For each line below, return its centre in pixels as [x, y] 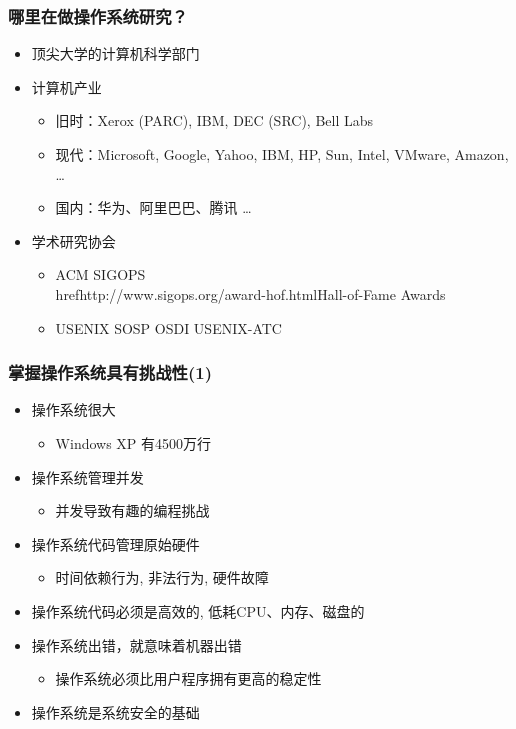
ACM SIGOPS [100, 274]
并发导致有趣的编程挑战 [132, 510]
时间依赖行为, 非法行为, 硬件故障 [162, 577]
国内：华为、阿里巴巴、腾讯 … [153, 207]
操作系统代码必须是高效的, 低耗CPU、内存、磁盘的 [198, 610]
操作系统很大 [73, 409]
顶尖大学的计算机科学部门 [115, 53]
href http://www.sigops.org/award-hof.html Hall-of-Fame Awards [250, 293]
